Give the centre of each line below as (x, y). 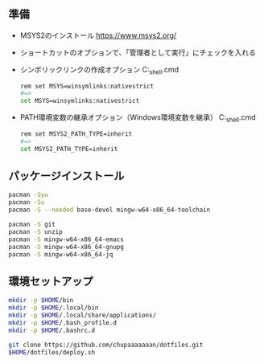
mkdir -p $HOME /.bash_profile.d (62, 323)
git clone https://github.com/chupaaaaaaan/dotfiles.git (106, 345)
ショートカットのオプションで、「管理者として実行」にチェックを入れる (138, 52)
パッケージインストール (66, 176)
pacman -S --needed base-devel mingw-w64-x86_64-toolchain (109, 210)
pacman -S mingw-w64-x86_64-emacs (66, 239)
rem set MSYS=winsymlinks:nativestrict (87, 86)
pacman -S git (32, 225)
